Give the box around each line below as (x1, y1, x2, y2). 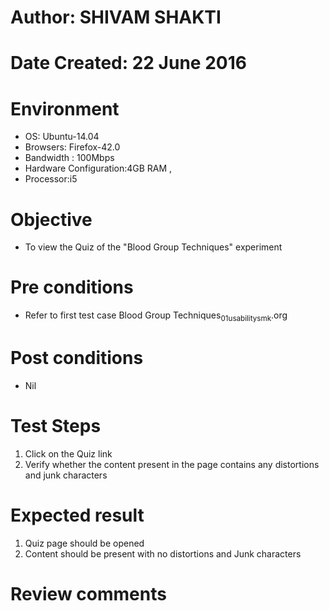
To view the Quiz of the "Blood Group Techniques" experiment (24, 241, 283, 253)
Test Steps (10, 415, 102, 438)
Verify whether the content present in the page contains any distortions (24, 458, 320, 470)
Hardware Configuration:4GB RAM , (24, 162, 173, 175)
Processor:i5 (24, 173, 78, 185)
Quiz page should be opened (24, 537, 145, 549)
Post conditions (10, 347, 144, 370)
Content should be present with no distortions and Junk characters (24, 547, 302, 560)
